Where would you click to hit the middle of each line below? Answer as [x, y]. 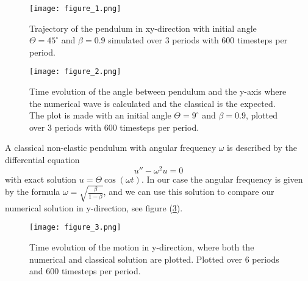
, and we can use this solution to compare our [189, 192]
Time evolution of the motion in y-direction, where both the [142, 247]
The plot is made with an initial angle [100, 115]
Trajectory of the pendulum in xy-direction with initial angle [143, 28]
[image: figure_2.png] [75, 72]
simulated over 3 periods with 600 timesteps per [198, 40]
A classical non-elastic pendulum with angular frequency [111, 148]
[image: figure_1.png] [75, 9]
